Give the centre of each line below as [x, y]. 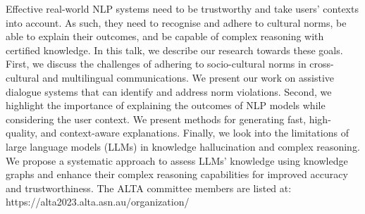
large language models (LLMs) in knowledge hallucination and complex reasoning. [183, 146]
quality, [22, 133]
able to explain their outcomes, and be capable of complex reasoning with [165, 36]
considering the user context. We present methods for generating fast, [156, 119]
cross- [322, 64]
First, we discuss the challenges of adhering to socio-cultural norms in [156, 64]
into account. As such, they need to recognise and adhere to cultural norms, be [176, 22]
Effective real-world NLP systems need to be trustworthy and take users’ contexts [182, 8]
